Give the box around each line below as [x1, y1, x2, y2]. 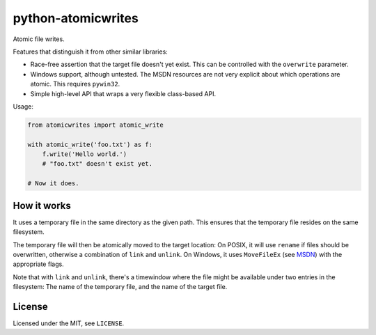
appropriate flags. [13, 260, 64, 268]
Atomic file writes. [13, 35, 65, 43]
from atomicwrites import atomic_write [27, 120, 164, 129]
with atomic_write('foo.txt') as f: [27, 140, 153, 148]
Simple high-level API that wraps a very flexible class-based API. [30, 89, 216, 98]
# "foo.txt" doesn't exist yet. [42, 160, 153, 168]
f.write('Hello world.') [42, 150, 127, 158]
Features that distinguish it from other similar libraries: [13, 47, 169, 56]
